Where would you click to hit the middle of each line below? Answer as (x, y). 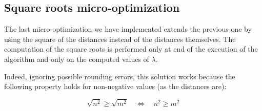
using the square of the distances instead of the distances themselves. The (120, 39)
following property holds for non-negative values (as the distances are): (115, 86)
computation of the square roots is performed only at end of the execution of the (131, 49)
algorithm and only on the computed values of (77, 59)
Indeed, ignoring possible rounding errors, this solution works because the (120, 76)
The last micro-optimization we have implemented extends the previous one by (128, 29)
